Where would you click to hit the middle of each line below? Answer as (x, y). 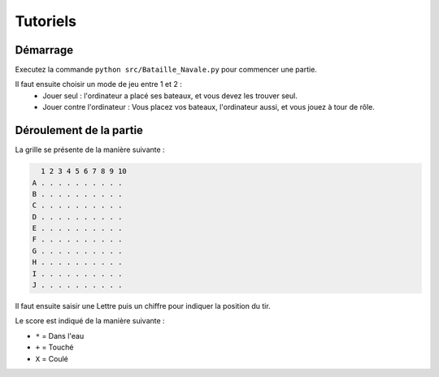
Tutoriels (46, 21)
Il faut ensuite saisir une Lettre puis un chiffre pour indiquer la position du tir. (143, 306)
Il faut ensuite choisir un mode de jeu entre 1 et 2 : (99, 84)
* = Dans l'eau (60, 336)
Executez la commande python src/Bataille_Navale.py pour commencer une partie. (166, 70)
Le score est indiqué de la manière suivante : (90, 321)
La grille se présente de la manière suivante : (90, 149)
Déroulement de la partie (79, 130)
